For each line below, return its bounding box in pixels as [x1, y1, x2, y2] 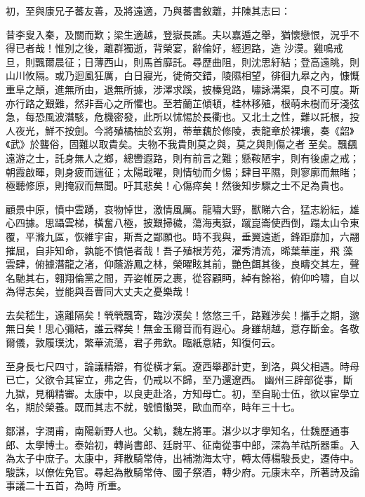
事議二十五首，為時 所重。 [6, 478, 127, 493]
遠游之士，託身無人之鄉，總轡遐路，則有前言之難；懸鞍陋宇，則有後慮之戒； [6, 150, 359, 165]
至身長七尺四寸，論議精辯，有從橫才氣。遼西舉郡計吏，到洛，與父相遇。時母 [6, 358, 359, 373]
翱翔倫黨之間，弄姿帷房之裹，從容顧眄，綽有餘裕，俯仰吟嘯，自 [54, 270, 350, 285]
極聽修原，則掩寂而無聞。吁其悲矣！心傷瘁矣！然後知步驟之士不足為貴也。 [6, 178, 350, 193]
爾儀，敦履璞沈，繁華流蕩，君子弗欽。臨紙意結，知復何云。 [6, 335, 281, 350]
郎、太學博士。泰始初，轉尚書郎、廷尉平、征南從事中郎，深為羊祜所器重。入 [6, 437, 359, 451]
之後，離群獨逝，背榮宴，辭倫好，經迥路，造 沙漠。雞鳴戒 [74, 41, 343, 55]
